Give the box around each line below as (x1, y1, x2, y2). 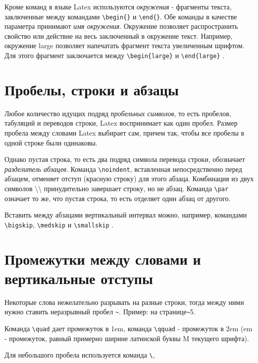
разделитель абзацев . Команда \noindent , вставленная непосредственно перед (4, 163, 242, 174)
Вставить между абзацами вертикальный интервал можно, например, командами (4, 210, 247, 220)
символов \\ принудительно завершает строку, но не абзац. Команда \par (4, 183, 229, 194)
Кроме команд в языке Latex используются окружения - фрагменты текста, (4, 1, 232, 11)
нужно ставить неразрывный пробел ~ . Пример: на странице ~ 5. (4, 306, 196, 317)
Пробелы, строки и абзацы (4, 79, 179, 99)
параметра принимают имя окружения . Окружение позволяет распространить (4, 21, 238, 31)
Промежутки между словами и (4, 248, 201, 269)
